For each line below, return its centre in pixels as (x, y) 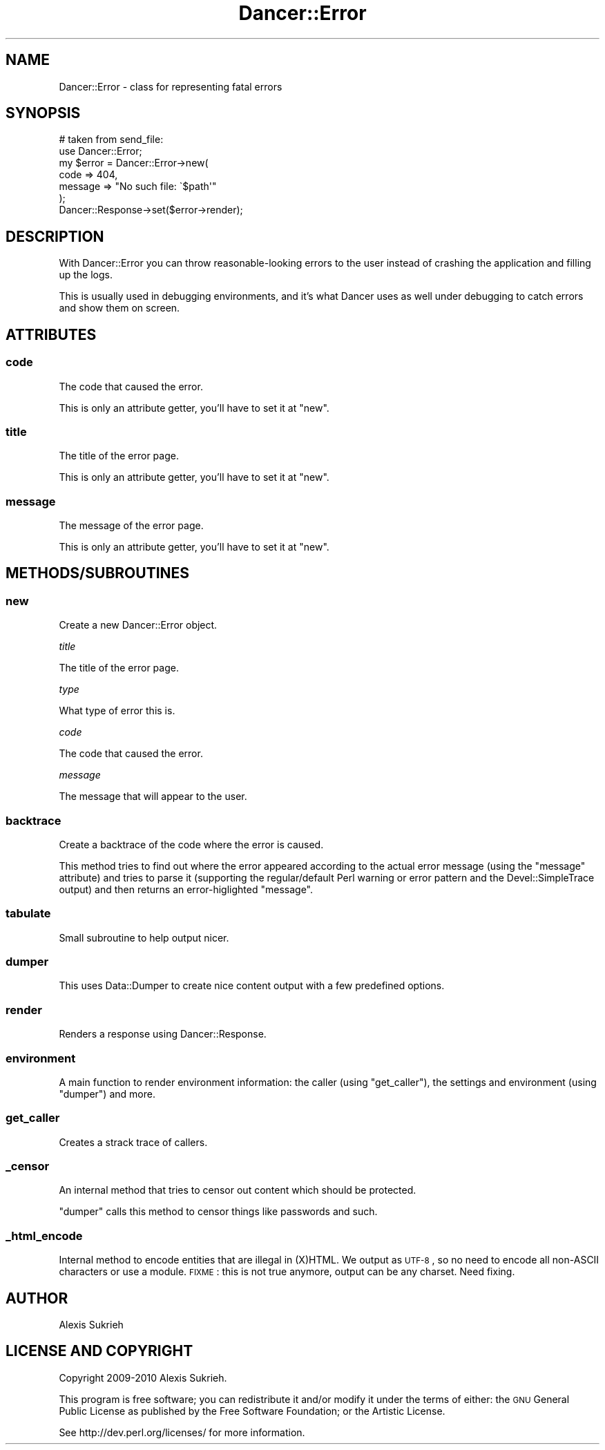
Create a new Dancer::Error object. (138, 625)
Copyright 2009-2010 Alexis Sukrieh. (143, 1377)
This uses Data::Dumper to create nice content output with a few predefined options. (252, 986)
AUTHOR (37, 1298)
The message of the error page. (131, 525)
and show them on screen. (119, 308)
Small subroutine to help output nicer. (144, 937)
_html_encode (44, 1236)
